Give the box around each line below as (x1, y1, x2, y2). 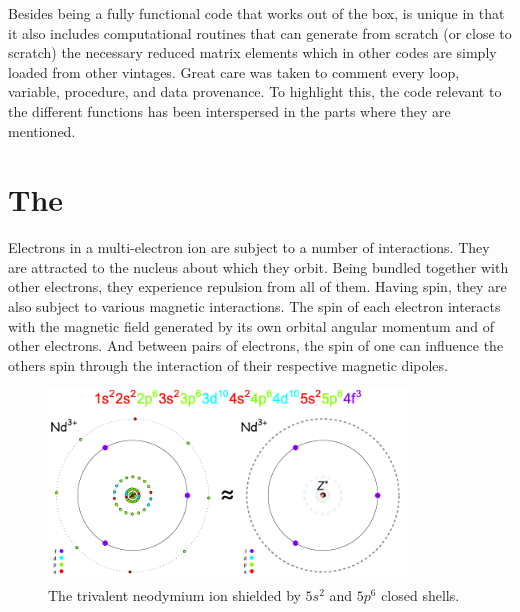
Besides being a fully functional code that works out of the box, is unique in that (8, 3, 505, 23)
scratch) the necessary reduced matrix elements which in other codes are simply (8, 42, 497, 63)
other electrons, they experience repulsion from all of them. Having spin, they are (8, 276, 507, 297)
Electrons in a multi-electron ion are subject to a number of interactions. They (8, 237, 490, 258)
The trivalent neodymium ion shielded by (48, 585, 301, 606)
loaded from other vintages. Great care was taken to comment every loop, (8, 61, 460, 82)
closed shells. (381, 585, 460, 606)
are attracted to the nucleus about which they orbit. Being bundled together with (8, 256, 509, 277)
